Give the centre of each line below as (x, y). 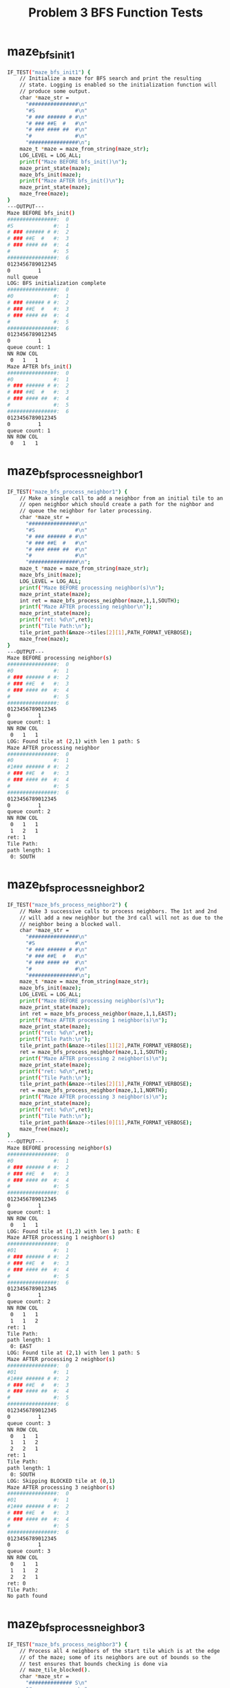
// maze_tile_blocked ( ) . (55, 1670)
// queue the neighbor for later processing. (86, 511)
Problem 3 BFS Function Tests (116, 13)
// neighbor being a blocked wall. (71, 924)
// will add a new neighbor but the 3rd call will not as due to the (122, 918)
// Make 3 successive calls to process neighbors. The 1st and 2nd (118, 911)
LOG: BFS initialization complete (57, 284)
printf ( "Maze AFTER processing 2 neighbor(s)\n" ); (94, 1058)
